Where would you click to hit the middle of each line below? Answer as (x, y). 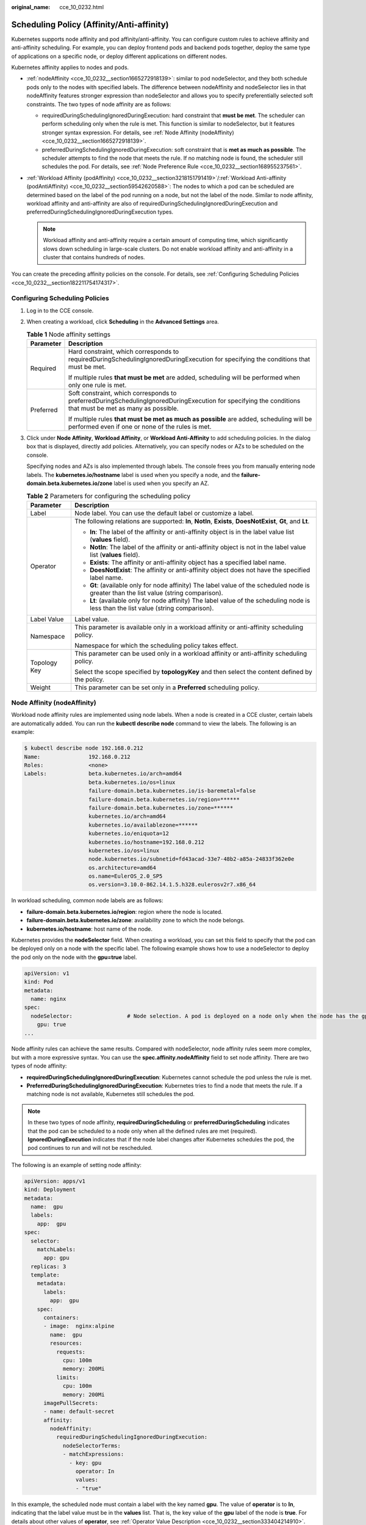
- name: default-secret (79, 1412)
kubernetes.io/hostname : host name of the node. (89, 929)
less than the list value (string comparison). (152, 608)
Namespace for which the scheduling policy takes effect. (156, 645)
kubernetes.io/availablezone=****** (143, 825)
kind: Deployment (50, 1190)
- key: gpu (85, 1463)
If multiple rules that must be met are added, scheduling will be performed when (184, 377)
